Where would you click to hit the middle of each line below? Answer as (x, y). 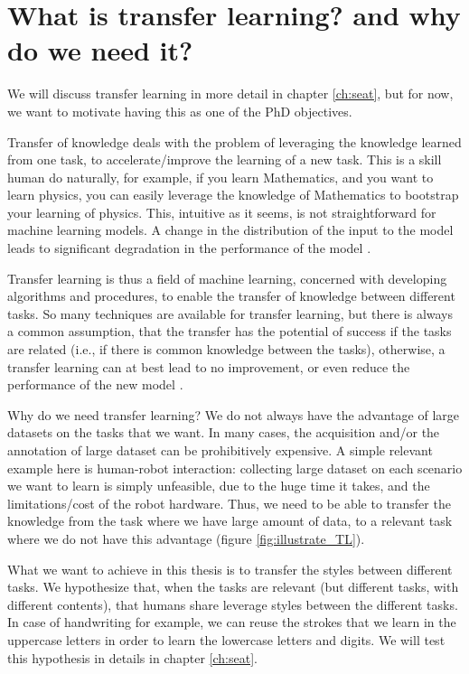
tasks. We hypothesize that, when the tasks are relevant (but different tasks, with (233, 587)
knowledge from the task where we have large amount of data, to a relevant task (230, 521)
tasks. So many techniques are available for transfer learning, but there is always (230, 313)
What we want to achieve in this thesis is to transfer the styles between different (230, 569)
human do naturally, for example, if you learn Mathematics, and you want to (220, 177)
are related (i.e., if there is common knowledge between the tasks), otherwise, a (226, 349)
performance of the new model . (95, 384)
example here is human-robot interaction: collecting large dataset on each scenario (235, 468)
